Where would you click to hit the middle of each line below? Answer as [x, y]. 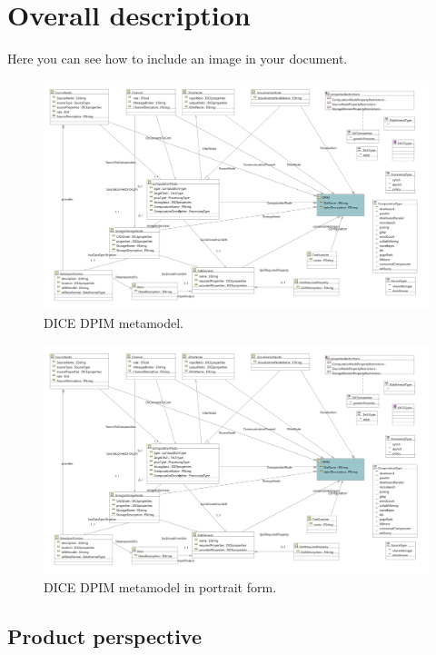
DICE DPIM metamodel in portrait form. [160, 587]
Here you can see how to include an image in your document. [178, 59]
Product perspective [104, 636]
